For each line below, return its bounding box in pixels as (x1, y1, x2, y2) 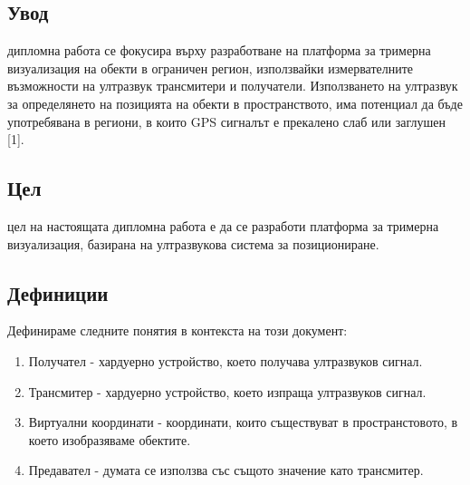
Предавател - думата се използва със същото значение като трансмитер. (28, 461, 424, 480)
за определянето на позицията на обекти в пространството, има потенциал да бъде (7, 93, 463, 112)
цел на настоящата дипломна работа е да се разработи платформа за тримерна (7, 216, 439, 235)
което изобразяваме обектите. (28, 430, 191, 449)
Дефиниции (7, 278, 109, 306)
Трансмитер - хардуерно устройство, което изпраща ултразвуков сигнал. (28, 382, 427, 401)
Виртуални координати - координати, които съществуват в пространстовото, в (28, 412, 458, 432)
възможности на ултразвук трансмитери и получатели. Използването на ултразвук (7, 76, 458, 95)
